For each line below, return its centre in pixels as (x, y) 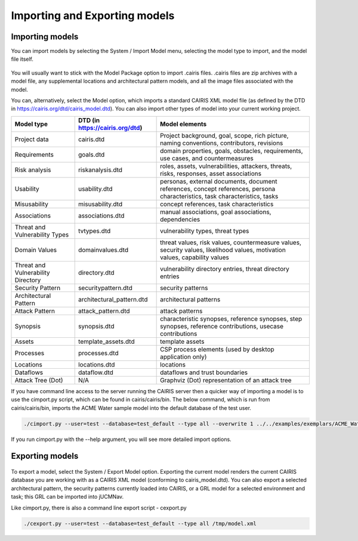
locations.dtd (96, 365)
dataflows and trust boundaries (204, 372)
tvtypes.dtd (94, 231)
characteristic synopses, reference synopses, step (231, 319)
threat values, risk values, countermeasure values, (231, 242)
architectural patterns (190, 299)
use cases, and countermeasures (207, 158)
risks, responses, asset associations (211, 173)
